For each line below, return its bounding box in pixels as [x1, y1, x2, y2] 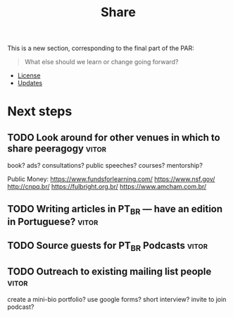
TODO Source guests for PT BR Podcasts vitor [7, 240, 208, 254]
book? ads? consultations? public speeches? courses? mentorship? [7, 161, 203, 170]
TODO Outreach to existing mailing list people [7, 265, 212, 277]
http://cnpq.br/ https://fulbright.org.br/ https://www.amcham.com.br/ [7, 183, 207, 191]
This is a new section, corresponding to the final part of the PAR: [7, 44, 195, 53]
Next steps [7, 104, 73, 120]
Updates [17, 79, 43, 87]
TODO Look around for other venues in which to [7, 131, 220, 143]
